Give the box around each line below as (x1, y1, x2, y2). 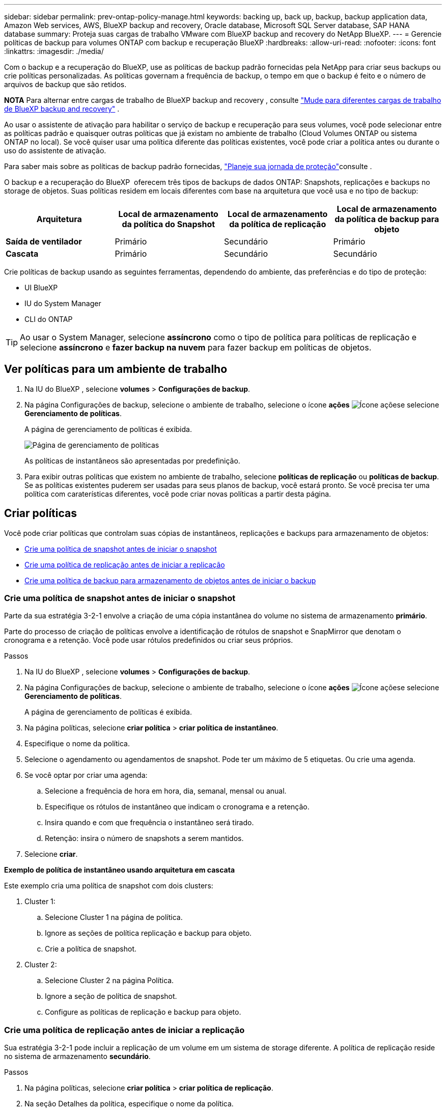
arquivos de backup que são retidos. (4, 80, 127, 89)
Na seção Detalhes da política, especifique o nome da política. (24, 1099, 234, 1108)
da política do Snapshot (122, 219, 215, 229)
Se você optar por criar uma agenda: (24, 771, 148, 780)
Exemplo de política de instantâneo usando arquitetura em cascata (4, 865, 235, 875)
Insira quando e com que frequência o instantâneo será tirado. (45, 818, 254, 827)
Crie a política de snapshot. (45, 944, 137, 954)
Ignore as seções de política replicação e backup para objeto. (45, 929, 252, 938)
